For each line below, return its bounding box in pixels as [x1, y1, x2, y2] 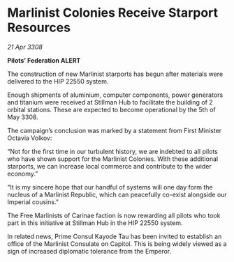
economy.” [7, 169, 38, 178]
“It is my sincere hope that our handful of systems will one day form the [7, 183, 213, 191]
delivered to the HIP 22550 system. [7, 77, 109, 85]
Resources [7, 20, 71, 36]
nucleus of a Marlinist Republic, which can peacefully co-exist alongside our [7, 190, 227, 199]
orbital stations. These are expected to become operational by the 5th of [7, 105, 216, 114]
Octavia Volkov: [7, 134, 52, 142]
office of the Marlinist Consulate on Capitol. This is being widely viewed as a [7, 239, 227, 248]
